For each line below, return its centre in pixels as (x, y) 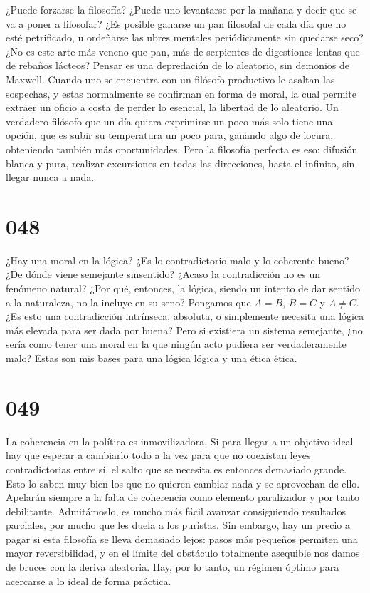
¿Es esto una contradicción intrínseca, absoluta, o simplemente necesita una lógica (185, 316)
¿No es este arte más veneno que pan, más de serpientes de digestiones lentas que (183, 51)
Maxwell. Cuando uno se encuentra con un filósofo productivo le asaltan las (170, 79)
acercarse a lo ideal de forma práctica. (89, 581)
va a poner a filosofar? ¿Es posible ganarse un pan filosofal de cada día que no (176, 23)
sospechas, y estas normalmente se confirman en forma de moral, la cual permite (181, 93)
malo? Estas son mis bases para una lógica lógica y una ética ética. (152, 358)
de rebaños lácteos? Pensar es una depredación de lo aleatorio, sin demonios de (178, 65)
